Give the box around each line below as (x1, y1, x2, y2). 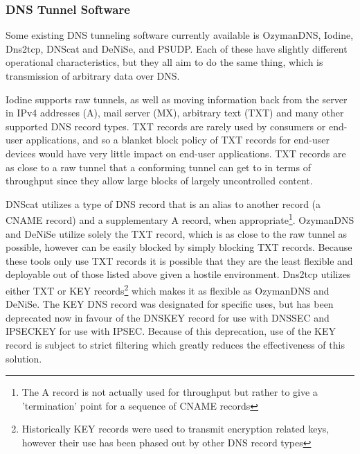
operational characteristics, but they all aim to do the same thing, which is (6, 55, 323, 69)
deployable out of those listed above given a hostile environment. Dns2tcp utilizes (6, 267, 351, 281)
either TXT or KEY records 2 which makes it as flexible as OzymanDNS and (6, 281, 330, 297)
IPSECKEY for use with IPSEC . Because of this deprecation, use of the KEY (6, 324, 336, 338)
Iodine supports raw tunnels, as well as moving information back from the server (6, 91, 348, 106)
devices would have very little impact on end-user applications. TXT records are (6, 146, 346, 160)
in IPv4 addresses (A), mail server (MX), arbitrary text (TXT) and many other (6, 105, 344, 120)
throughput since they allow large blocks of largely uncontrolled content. (6, 173, 313, 188)
